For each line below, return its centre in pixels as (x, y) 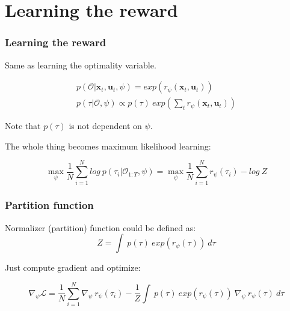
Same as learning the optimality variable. (81, 65)
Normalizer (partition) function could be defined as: (100, 227)
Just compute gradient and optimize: (73, 267)
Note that (23, 126)
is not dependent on (105, 126)
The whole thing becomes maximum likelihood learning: (108, 146)
